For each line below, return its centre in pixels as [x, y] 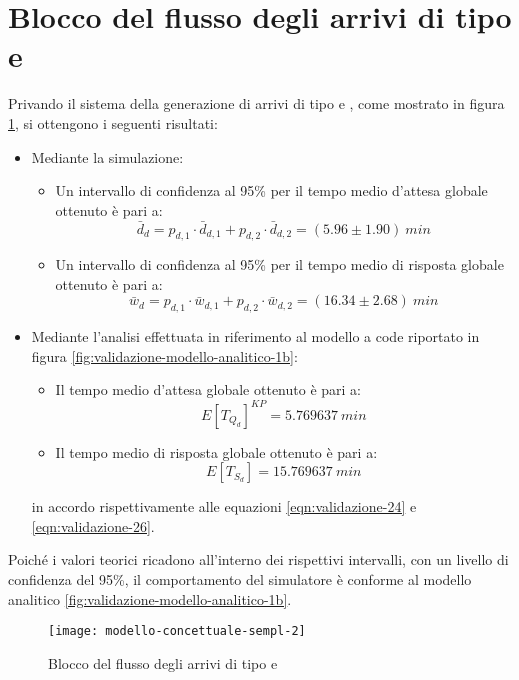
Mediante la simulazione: [107, 156]
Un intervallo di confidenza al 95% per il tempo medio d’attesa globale [271, 190]
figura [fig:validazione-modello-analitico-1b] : [164, 355]
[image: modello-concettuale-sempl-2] [177, 631]
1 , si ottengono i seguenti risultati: [113, 122]
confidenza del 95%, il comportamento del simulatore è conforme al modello [240, 578]
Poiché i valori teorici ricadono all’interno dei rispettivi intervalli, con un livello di [258, 559]
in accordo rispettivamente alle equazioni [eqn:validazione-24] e [224, 506]
